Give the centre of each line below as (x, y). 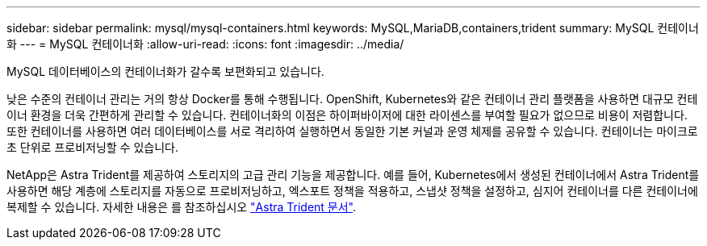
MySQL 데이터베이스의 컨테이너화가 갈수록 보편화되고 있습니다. (165, 71)
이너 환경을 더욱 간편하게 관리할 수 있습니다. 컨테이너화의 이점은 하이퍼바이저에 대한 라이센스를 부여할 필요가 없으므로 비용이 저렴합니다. (347, 115)
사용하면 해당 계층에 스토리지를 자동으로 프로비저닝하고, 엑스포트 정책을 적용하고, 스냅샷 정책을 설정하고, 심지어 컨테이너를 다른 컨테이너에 (352, 191)
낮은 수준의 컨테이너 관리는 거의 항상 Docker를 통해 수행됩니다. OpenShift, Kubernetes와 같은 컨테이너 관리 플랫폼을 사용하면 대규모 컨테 (352, 99)
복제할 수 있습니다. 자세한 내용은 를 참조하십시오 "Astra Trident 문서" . (182, 207)
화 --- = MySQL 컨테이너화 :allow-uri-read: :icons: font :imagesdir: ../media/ (205, 44)
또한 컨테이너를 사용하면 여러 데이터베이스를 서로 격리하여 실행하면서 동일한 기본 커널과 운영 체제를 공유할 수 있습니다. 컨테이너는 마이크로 (352, 131)
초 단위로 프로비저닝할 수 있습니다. (92, 147)
